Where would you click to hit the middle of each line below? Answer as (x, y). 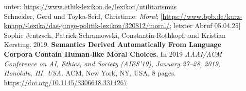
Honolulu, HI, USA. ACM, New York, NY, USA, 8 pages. (90, 73)
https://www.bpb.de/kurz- (202, 16)
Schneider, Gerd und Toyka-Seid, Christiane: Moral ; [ (83, 16)
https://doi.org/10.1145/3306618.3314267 (66, 82)
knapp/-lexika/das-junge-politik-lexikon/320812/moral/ (87, 25)
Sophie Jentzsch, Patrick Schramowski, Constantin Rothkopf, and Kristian (115, 35)
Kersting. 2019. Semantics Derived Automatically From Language (113, 44)
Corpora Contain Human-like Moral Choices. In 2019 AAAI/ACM (113, 53)
